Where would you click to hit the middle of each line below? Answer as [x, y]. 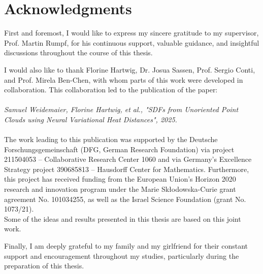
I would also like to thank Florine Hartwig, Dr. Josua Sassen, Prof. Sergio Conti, [130, 69]
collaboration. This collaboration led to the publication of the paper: [111, 90]
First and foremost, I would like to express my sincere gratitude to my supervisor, [131, 33]
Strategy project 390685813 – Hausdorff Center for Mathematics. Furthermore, [127, 169]
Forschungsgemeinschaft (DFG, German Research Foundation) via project [119, 149]
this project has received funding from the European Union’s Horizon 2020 [120, 179]
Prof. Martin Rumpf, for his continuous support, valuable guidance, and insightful [132, 42]
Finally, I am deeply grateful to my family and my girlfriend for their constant [126, 246]
